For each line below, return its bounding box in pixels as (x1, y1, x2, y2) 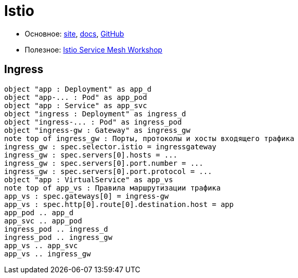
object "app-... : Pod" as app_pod (4, 93, 147, 101)
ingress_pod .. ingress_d (4, 224, 108, 233)
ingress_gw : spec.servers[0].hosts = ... (4, 150, 178, 159)
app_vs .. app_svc (4, 241, 78, 250)
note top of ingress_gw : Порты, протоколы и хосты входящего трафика (4, 134, 294, 143)
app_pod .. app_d (4, 208, 73, 217)
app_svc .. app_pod (4, 216, 82, 225)
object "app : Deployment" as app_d (4, 84, 152, 93)
